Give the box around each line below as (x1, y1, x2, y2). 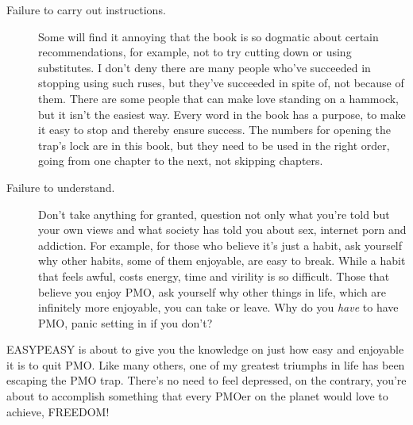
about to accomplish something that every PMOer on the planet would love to (6, 388, 388, 404)
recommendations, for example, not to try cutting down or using (38, 44, 352, 60)
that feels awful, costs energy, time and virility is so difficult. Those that (38, 267, 390, 284)
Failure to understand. (6, 178, 115, 195)
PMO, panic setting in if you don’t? (38, 314, 213, 331)
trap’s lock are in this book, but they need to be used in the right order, (38, 136, 390, 153)
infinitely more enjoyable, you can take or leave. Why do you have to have (38, 299, 399, 316)
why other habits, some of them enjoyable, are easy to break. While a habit (38, 252, 406, 269)
